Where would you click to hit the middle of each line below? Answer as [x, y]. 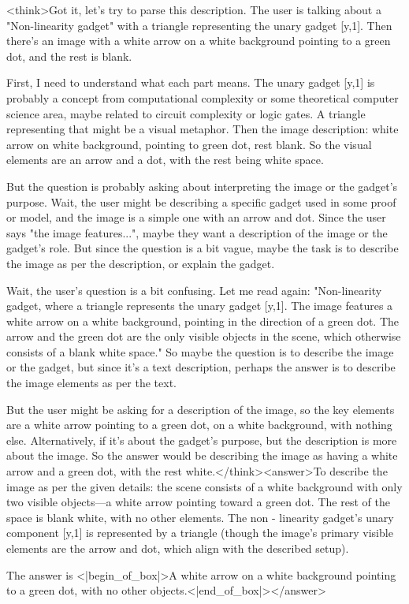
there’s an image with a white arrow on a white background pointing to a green [199, 41]
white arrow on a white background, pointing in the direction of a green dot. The [203, 321]
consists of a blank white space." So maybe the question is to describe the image [200, 351]
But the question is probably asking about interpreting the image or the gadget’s [202, 186]
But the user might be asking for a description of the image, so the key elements [201, 409]
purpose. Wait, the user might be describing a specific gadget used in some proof [201, 201]
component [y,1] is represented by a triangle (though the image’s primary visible [200, 533]
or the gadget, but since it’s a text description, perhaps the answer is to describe [201, 367]
